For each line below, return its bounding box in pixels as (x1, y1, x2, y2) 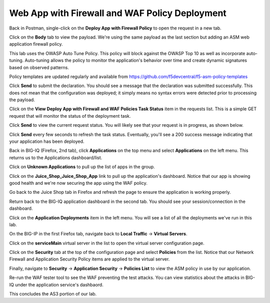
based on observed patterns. (9, 64, 69, 70)
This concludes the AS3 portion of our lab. (9, 291, 97, 297)
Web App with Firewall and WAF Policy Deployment (9, 8, 227, 19)
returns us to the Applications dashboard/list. (9, 154, 102, 160)
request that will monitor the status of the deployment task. (9, 113, 131, 119)
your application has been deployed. (9, 138, 84, 145)
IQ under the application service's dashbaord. (9, 281, 103, 287)
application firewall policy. (9, 41, 63, 47)
